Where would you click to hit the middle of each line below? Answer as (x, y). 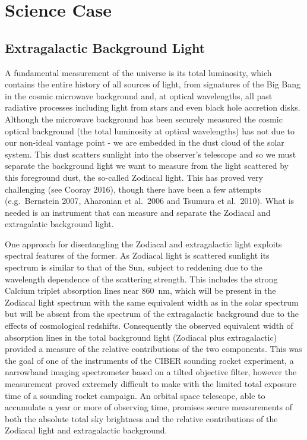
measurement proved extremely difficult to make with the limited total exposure (151, 384)
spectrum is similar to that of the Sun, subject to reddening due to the (134, 267)
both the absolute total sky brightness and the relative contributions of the (141, 418)
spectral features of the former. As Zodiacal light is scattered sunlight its (137, 255)
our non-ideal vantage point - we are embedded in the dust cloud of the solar (145, 142)
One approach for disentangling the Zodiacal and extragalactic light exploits (143, 243)
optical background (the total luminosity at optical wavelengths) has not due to (150, 131)
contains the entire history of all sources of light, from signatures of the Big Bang (153, 84)
